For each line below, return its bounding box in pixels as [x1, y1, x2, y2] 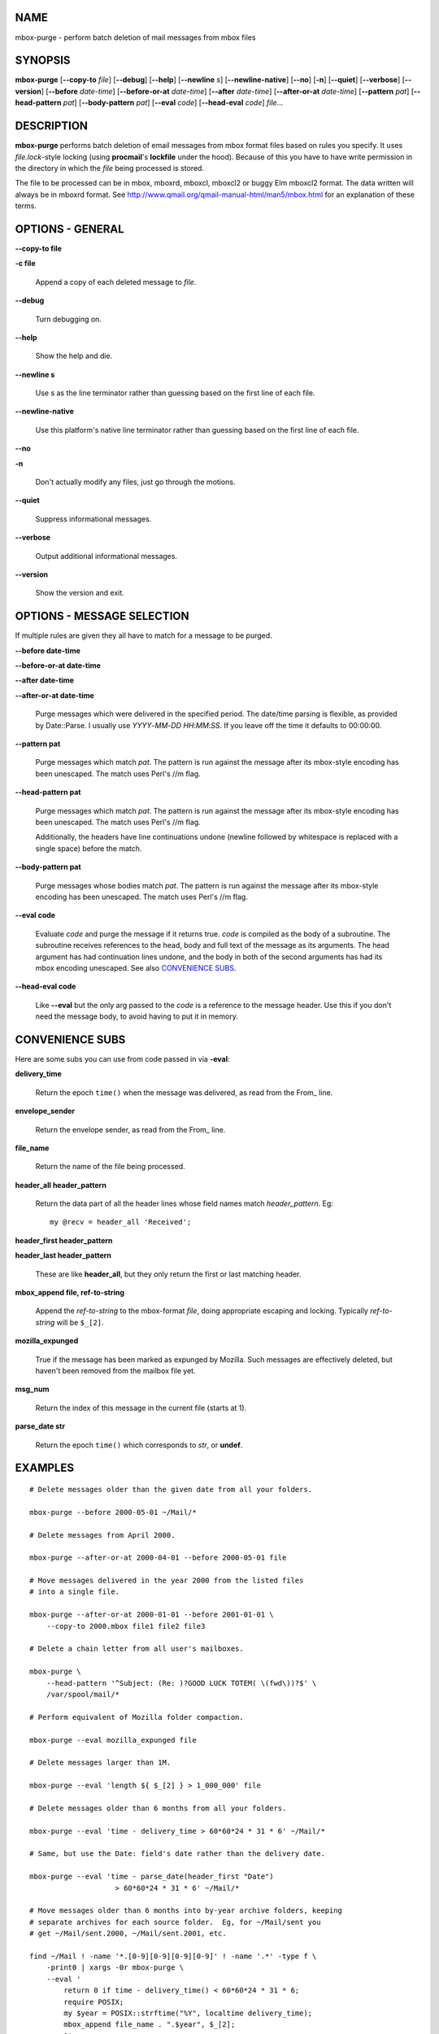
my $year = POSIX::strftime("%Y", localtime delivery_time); [63, 2008, 313, 2018]
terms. [15, 201, 37, 211]
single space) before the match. [35, 843, 142, 853]
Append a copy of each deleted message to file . [35, 277, 197, 286]
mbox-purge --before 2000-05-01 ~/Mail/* [29, 1508, 197, 1517]
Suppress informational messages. [35, 513, 152, 524]
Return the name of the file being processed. [35, 1162, 186, 1172]
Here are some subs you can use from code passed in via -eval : [15, 1054, 231, 1063]
